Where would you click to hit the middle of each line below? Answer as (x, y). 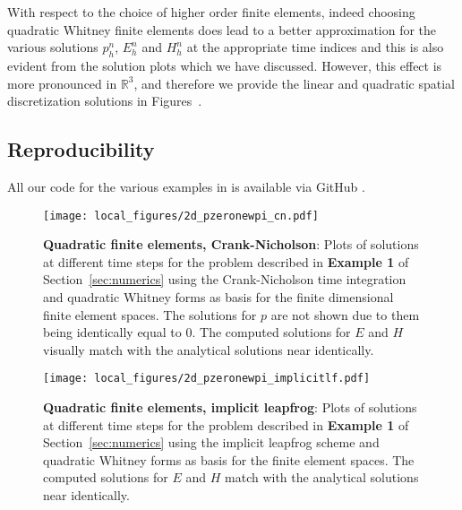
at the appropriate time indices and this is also (315, 47)
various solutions (53, 47)
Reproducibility (81, 149)
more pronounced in (62, 83)
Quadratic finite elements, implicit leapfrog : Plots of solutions (230, 407)
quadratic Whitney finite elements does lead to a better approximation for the (222, 29)
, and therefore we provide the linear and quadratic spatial (294, 83)
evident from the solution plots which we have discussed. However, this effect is (225, 65)
